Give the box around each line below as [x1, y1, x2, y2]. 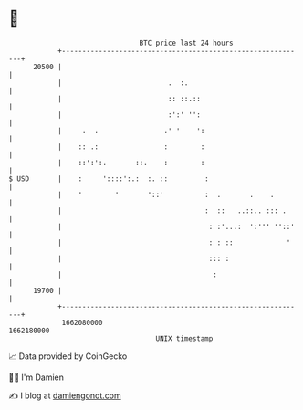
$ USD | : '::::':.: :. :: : [8, 173, 209, 184]
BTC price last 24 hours [139, 38, 234, 47]
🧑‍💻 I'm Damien [8, 372, 65, 383]
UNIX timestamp [155, 333, 214, 343]
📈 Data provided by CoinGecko [8, 351, 128, 362]
